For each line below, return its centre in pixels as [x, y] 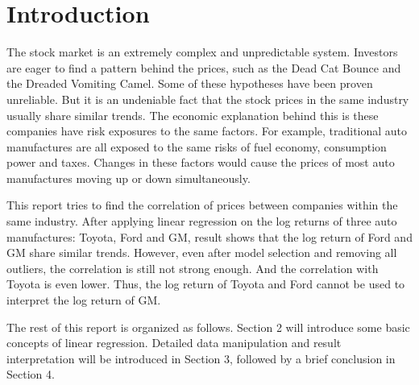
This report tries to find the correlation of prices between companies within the [202, 205]
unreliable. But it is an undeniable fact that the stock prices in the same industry [208, 99]
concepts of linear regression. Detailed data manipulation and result [174, 343]
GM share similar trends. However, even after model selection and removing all [202, 253]
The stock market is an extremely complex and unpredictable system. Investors [202, 52]
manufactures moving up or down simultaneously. [129, 178]
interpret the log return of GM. [84, 300]
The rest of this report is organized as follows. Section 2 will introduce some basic [208, 327]
